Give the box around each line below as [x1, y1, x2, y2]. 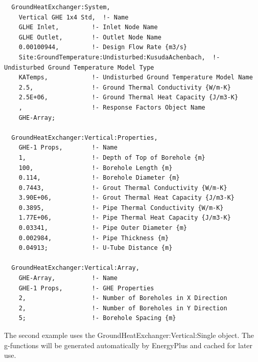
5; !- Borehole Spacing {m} [18, 314, 176, 322]
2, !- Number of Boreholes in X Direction [18, 294, 227, 302]
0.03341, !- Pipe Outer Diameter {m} [18, 224, 187, 232]
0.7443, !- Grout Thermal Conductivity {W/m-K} [18, 184, 227, 191]
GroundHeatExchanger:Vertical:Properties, [11, 134, 158, 141]
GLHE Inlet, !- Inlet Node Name [18, 24, 158, 31]
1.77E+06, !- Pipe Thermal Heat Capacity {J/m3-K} [18, 214, 231, 222]
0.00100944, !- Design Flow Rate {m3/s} [18, 44, 187, 51]
